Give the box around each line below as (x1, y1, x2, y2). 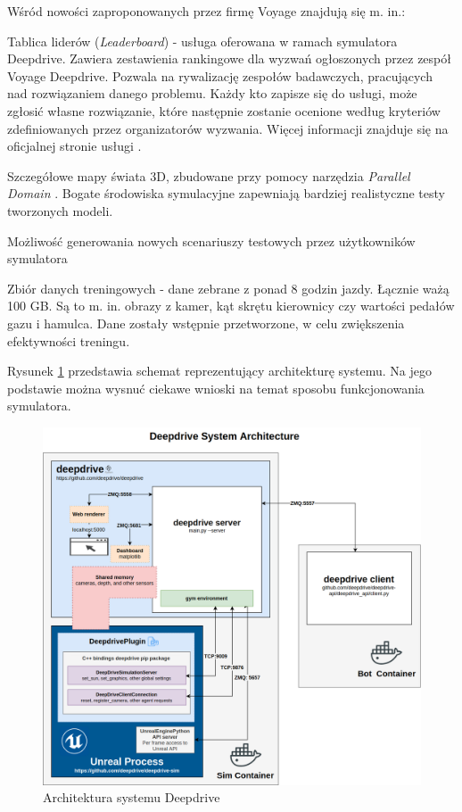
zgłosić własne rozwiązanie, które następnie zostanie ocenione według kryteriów (7, 101, 441, 120)
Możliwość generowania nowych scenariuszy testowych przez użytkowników (7, 231, 416, 250)
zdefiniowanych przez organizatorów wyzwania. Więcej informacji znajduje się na (7, 119, 449, 137)
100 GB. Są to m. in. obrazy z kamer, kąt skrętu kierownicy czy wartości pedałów (7, 296, 455, 315)
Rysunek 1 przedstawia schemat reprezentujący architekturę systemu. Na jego (7, 361, 432, 380)
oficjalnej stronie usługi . (7, 137, 142, 155)
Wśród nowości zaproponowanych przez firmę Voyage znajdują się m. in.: (7, 2, 406, 20)
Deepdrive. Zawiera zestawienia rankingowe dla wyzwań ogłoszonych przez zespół (7, 49, 451, 68)
